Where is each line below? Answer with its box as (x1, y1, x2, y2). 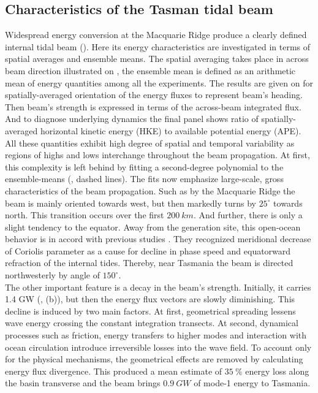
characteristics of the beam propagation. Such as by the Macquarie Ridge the (5, 184, 295, 197)
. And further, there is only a (193, 208, 303, 221)
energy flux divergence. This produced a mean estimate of (5, 364, 222, 377)
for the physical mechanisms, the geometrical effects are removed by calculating (5, 353, 303, 365)
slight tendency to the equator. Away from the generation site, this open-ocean (5, 220, 301, 233)
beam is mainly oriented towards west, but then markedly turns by (5, 196, 256, 209)
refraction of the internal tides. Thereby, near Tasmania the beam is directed (5, 256, 293, 269)
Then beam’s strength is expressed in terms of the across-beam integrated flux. (5, 100, 301, 113)
